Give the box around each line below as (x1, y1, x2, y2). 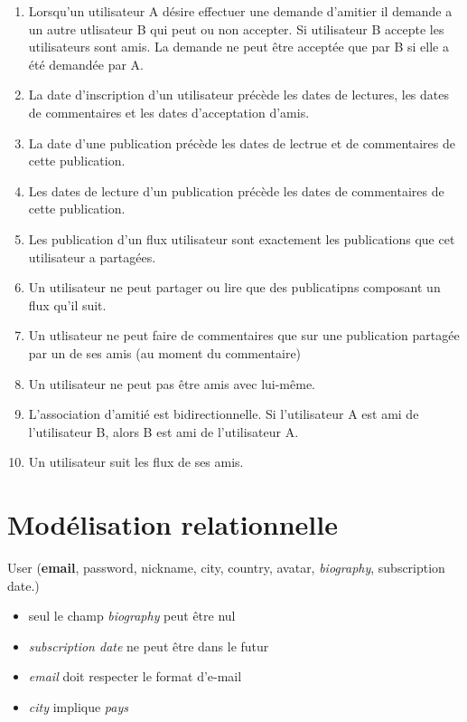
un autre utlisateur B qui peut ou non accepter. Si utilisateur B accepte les (28, 19, 444, 38)
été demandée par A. (28, 54, 144, 73)
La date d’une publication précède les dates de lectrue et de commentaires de (28, 133, 456, 152)
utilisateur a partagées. (28, 247, 156, 266)
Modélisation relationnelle (7, 506, 338, 543)
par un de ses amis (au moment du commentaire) (28, 343, 302, 362)
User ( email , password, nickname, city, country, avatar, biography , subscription (7, 558, 445, 576)
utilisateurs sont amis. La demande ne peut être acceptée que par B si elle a (28, 37, 449, 56)
